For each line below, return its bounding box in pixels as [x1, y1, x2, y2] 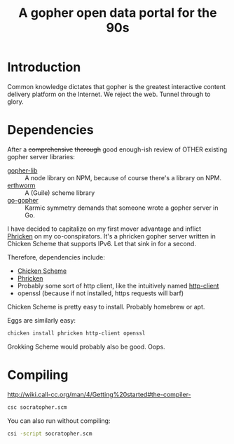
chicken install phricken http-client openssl [7, 330, 146, 337]
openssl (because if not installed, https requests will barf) [17, 289, 184, 297]
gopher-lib [7, 166, 38, 175]
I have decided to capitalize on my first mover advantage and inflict [7, 224, 202, 233]
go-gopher [7, 196, 39, 204]
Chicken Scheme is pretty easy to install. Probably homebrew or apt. [7, 302, 205, 311]
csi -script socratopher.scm [7, 430, 92, 437]
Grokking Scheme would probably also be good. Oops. [7, 342, 166, 351]
